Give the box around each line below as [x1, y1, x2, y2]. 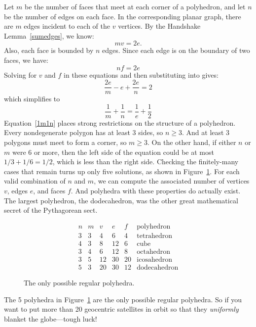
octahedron [137, 248, 170, 255]
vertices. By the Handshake [118, 21, 201, 31]
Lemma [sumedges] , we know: [4, 30, 94, 41]
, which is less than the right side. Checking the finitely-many [52, 156, 239, 167]
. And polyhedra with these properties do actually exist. [71, 186, 241, 196]
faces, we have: [4, 54, 48, 65]
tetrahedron [137, 232, 172, 239]
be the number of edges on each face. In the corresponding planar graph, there [4, 11, 241, 21]
